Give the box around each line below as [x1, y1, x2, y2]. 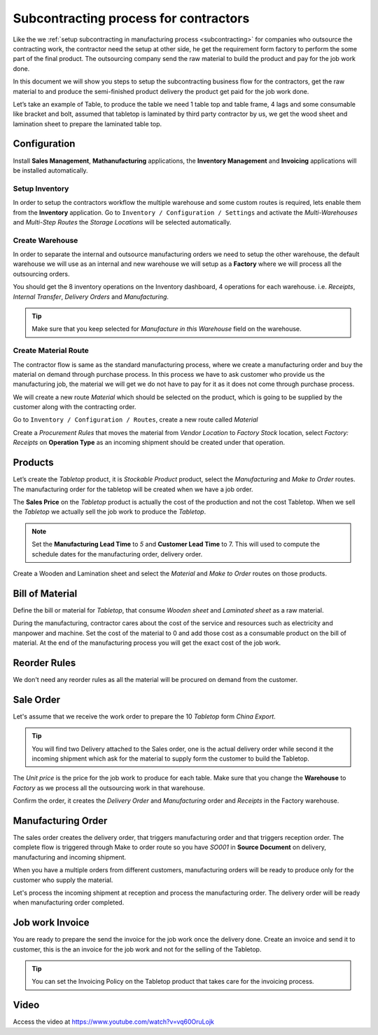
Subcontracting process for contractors [13, 11, 250, 26]
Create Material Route [13, 346, 89, 356]
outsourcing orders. [13, 269, 70, 278]
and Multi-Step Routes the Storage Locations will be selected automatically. [13, 218, 232, 226]
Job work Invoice [13, 916, 90, 929]
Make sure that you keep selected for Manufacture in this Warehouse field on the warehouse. [31, 325, 302, 333]
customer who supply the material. [13, 876, 113, 884]
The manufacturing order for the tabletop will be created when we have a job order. [13, 485, 253, 493]
